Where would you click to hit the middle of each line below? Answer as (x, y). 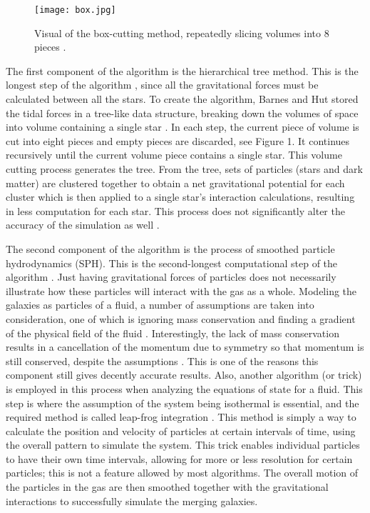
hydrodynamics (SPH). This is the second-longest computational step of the (172, 263)
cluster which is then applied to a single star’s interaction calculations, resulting (180, 197)
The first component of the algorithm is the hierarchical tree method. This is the (182, 70)
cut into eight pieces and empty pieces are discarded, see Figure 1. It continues (178, 140)
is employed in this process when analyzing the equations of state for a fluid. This (184, 388)
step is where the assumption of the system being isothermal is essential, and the (183, 403)
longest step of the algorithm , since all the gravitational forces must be (162, 85)
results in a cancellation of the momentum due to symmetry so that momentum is (185, 347)
